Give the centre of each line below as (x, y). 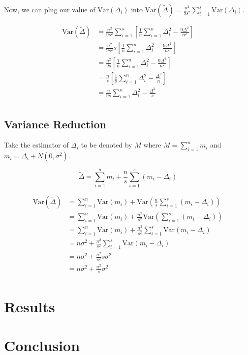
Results (30, 307)
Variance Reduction (55, 124)
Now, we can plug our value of (50, 9)
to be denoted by (107, 145)
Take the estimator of (36, 145)
